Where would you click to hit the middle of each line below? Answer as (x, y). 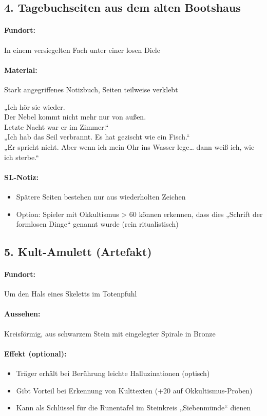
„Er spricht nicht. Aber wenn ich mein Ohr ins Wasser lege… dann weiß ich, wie (129, 146)
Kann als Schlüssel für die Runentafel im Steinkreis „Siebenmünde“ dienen (133, 408)
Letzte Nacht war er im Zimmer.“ (56, 126)
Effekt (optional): (35, 353)
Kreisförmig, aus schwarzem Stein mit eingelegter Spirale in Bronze (110, 333)
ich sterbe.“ (22, 157)
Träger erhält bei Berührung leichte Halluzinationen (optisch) (113, 373)
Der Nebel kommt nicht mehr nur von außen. (75, 117)
